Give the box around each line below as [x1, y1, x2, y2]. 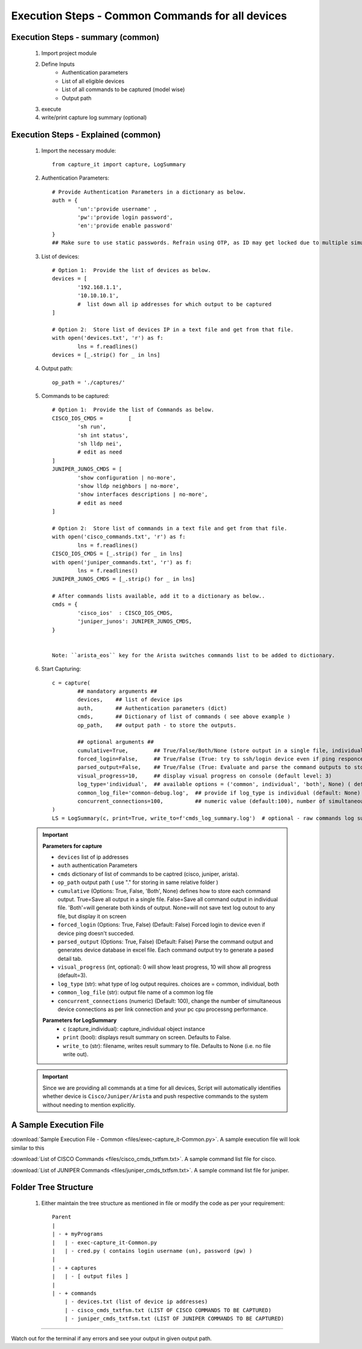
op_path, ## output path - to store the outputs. [77, 721, 237, 729]
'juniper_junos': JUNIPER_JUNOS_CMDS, [77, 618, 192, 625]
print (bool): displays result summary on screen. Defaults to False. [63, 1034, 232, 1041]
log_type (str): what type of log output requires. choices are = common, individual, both [57, 980, 279, 987]
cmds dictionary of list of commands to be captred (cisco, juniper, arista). [57, 870, 240, 877]
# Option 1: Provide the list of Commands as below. [52, 406, 214, 414]
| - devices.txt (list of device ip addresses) [64, 1298, 208, 1305]
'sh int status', [77, 432, 129, 438]
